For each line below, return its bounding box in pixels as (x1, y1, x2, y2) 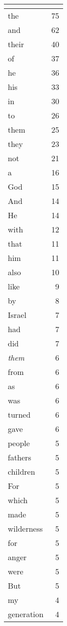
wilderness (8, 523, 43, 534)
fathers (8, 452, 31, 463)
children (8, 466, 35, 477)
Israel (8, 309, 26, 320)
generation (8, 608, 44, 620)
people (8, 437, 30, 449)
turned (8, 409, 31, 420)
